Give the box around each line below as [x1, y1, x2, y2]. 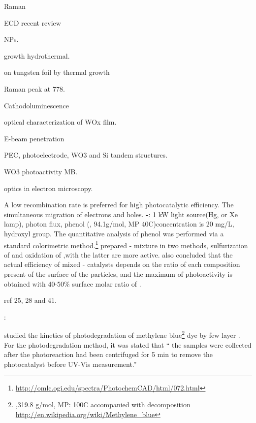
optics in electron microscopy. [4, 183, 93, 193]
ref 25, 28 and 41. [4, 295, 57, 305]
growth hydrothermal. [4, 50, 70, 61]
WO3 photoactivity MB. [4, 166, 78, 176]
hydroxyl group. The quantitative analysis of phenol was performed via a [4, 228, 224, 238]
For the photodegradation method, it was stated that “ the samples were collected [4, 339, 252, 350]
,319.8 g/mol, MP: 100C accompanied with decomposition [15, 399, 191, 409]
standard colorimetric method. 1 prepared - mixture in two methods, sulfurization [4, 238, 248, 250]
